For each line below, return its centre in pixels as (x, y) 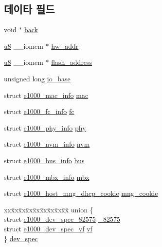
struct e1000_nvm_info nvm (47, 144)
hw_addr (65, 46)
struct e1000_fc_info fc (39, 111)
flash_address (72, 62)
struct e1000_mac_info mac (46, 95)
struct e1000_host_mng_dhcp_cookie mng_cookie (81, 193)
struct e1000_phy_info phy (45, 127)
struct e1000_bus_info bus (44, 160)
